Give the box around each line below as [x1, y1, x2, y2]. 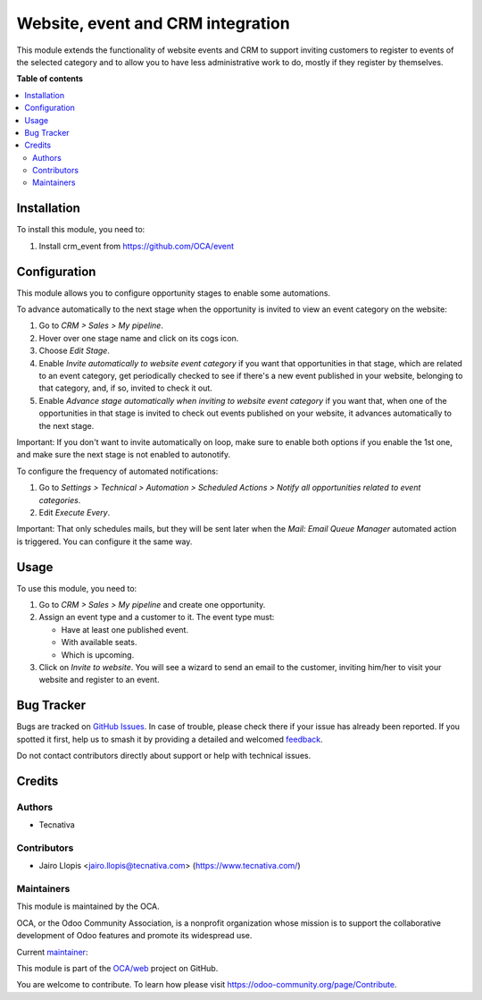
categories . [38, 494, 81, 505]
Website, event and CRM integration [16, 13, 290, 33]
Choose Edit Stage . [38, 345, 111, 357]
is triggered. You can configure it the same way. [16, 536, 193, 547]
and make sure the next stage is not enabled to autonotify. [16, 450, 231, 460]
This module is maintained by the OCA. [16, 901, 160, 912]
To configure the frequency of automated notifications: [16, 466, 219, 476]
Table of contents [16, 73, 84, 84]
